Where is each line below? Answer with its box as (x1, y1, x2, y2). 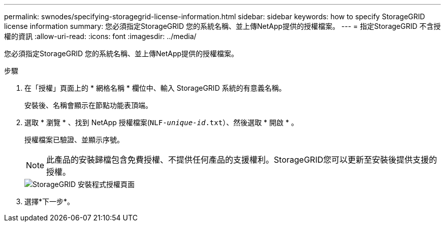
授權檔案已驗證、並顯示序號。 (24, 135, 124, 144)
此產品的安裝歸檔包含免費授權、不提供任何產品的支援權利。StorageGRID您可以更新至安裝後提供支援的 (46, 155, 437, 165)
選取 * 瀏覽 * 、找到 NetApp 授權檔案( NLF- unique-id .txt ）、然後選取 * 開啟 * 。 (24, 118, 298, 127)
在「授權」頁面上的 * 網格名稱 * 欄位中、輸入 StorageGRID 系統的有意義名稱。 (24, 84, 286, 92)
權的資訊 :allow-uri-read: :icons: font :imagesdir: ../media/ (4, 32, 197, 41)
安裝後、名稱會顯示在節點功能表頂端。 (24, 101, 152, 109)
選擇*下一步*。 (24, 197, 75, 206)
